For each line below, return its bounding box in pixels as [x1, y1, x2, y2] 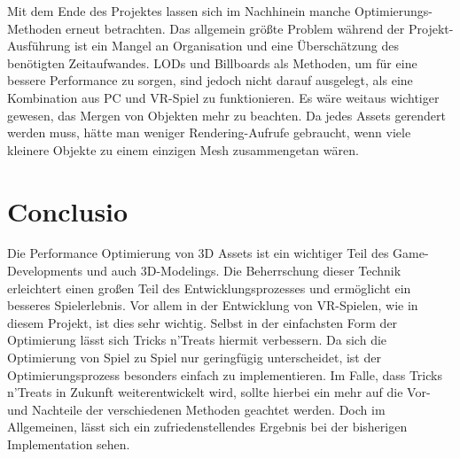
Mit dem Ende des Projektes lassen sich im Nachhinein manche [7, 2, 351, 19]
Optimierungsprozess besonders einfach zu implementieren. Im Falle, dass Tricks [7, 365, 442, 384]
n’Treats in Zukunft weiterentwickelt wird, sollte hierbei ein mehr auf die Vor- [7, 383, 431, 401]
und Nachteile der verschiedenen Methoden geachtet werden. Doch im [7, 400, 386, 418]
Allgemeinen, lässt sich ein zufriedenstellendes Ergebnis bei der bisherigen [7, 417, 408, 436]
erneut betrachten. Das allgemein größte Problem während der [66, 19, 405, 37]
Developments [7, 261, 83, 280]
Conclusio [7, 192, 129, 229]
